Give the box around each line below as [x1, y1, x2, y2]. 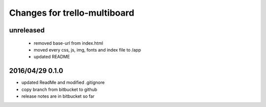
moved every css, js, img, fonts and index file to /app [33, 47, 141, 53]
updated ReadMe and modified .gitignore [21, 80, 105, 85]
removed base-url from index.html [33, 40, 103, 46]
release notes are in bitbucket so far [21, 93, 95, 99]
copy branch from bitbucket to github [21, 86, 98, 92]
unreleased [9, 26, 45, 34]
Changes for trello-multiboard [9, 7, 134, 18]
